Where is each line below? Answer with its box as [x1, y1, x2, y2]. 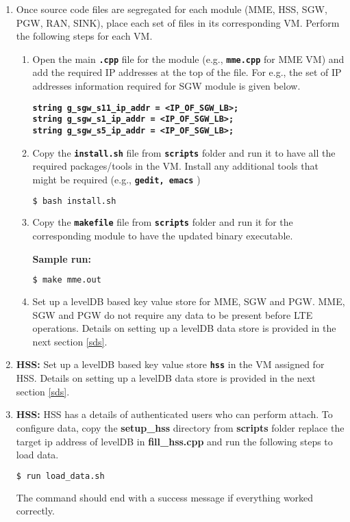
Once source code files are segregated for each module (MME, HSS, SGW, [16, 2, 327, 16]
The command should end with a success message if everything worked [16, 490, 314, 504]
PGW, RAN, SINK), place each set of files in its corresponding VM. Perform [16, 15, 340, 29]
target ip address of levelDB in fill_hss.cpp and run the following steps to [16, 434, 333, 448]
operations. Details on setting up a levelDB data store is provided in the [32, 321, 336, 335]
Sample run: [32, 251, 91, 265]
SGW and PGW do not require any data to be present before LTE [32, 307, 313, 322]
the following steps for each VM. [16, 29, 153, 43]
